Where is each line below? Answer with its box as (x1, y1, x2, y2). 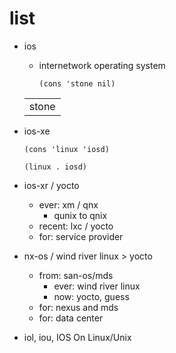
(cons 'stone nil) (38, 78, 116, 89)
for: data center (38, 312, 104, 324)
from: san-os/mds (38, 269, 114, 281)
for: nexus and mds (38, 301, 119, 313)
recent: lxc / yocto (38, 220, 114, 232)
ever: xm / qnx (38, 198, 99, 211)
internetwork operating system (38, 59, 166, 71)
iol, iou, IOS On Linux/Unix (23, 331, 132, 343)
